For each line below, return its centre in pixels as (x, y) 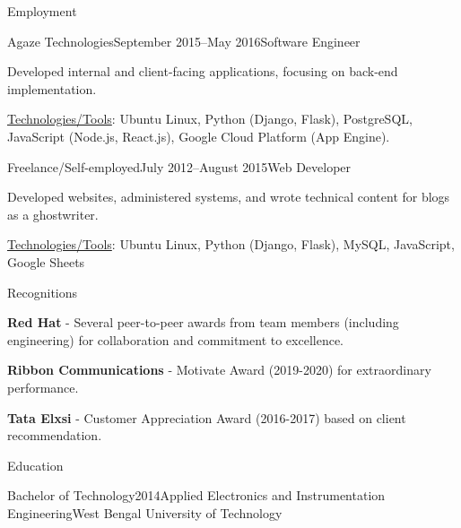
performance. (43, 387)
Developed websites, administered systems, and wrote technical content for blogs (229, 197)
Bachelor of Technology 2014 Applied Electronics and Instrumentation (196, 495)
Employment (42, 11)
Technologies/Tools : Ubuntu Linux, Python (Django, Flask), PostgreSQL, (210, 119)
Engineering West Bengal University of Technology (145, 512)
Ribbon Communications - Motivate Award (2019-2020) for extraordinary (219, 370)
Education (35, 465)
